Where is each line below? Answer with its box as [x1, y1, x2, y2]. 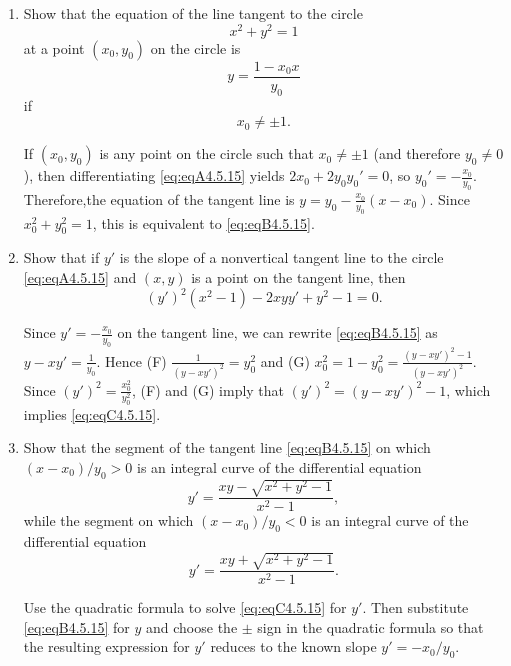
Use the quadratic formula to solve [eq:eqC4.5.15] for [23, 597, 347, 618]
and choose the [146, 616, 238, 637]
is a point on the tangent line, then [191, 267, 406, 288]
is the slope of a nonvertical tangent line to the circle [119, 247, 444, 268]
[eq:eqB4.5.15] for [23, 616, 130, 637]
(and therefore [373, 143, 461, 164]
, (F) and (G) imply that [132, 379, 285, 400]
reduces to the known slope [210, 636, 377, 657]
